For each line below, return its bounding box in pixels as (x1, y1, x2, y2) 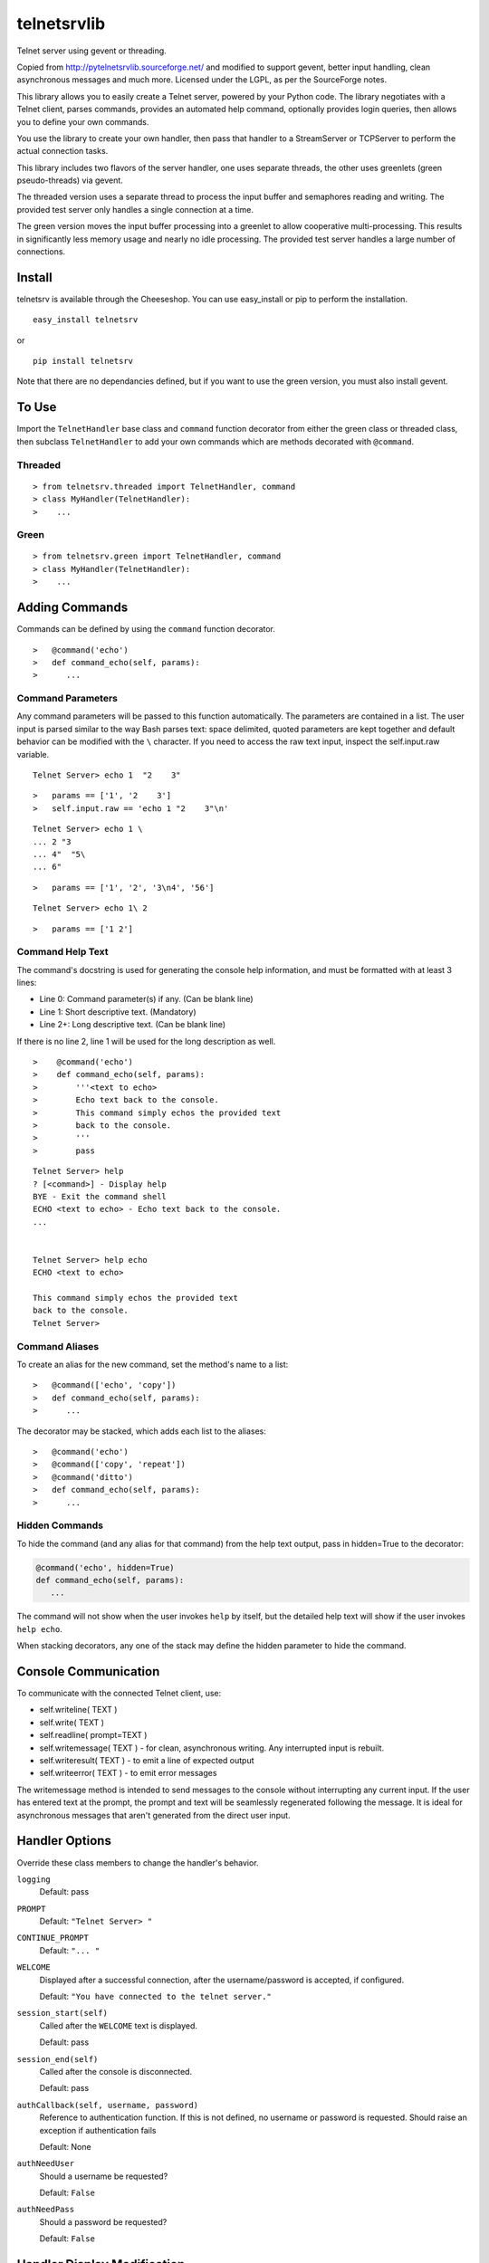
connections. (16, 246, 66, 257)
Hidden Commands (16, 1519, 104, 1532)
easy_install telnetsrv (33, 315, 139, 325)
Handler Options (16, 1833, 112, 1848)
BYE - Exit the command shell (33, 1191, 168, 1201)
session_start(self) (16, 2008, 109, 2019)
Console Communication (16, 1664, 160, 1679)
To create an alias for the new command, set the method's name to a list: (16, 1359, 289, 1370)
